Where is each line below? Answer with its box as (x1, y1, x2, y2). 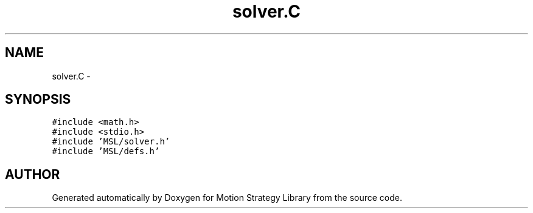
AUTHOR (5, 166, 60, 182)
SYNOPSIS (5, 92, 71, 107)
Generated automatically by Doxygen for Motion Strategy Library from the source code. (52, 192, 403, 203)
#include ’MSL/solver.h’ (52, 137, 170, 147)
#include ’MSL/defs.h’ (52, 146, 160, 157)
